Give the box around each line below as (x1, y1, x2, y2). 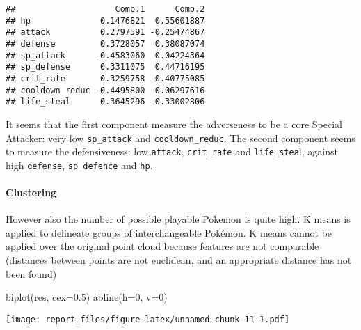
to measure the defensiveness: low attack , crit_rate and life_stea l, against (6, 144, 338, 159)
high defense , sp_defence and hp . (6, 157, 153, 172)
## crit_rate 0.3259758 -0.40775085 (6, 73, 205, 84)
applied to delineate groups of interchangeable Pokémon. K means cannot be (6, 225, 332, 239)
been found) (6, 266, 57, 281)
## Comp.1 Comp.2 (6, 4, 205, 14)
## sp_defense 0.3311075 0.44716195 (6, 62, 205, 72)
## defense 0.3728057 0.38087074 (6, 38, 205, 49)
